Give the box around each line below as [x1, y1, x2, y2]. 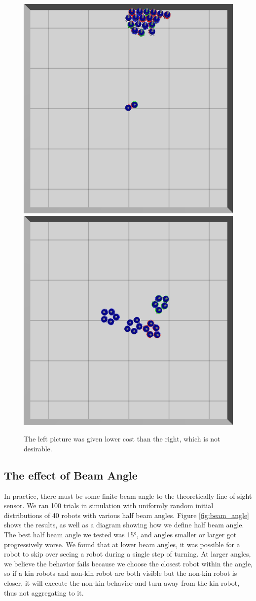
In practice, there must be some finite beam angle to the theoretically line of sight [4, 490, 252, 501]
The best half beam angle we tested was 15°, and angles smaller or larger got [4, 529, 237, 539]
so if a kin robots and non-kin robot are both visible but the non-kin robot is [4, 568, 237, 578]
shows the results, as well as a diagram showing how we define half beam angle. [4, 520, 244, 530]
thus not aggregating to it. [4, 587, 84, 598]
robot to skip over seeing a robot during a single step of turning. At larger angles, [4, 549, 251, 559]
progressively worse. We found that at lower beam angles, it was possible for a [4, 539, 240, 549]
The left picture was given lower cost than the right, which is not [24, 434, 220, 444]
